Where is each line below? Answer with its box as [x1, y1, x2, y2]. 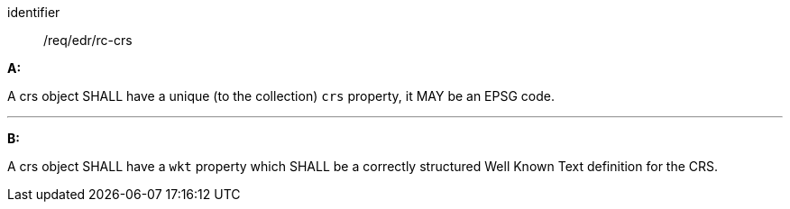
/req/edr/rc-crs [43, 32, 133, 48]
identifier [7, 5, 60, 20]
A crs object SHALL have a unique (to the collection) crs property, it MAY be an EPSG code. [7, 88, 556, 104]
